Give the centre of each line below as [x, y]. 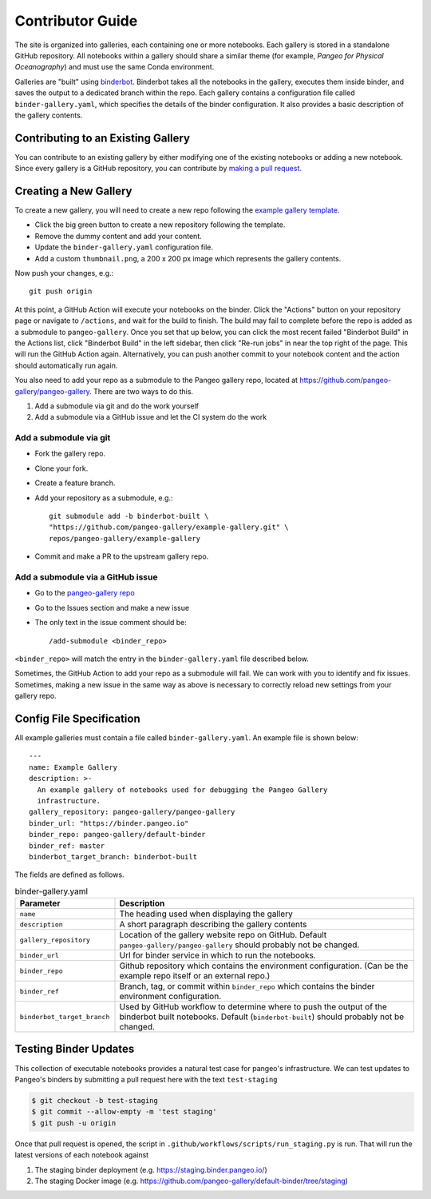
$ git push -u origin [74, 1123]
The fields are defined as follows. [69, 874]
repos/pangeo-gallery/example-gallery [125, 538]
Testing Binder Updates [75, 1049]
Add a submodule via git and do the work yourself [117, 406]
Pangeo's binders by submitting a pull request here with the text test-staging [146, 1079]
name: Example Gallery [73, 767]
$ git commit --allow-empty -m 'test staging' [124, 1112]
